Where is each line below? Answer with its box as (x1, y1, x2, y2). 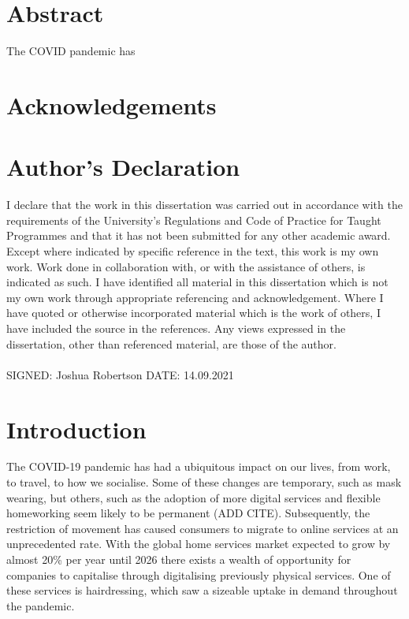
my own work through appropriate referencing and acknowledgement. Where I (6, 289, 384, 305)
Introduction (6, 412, 147, 445)
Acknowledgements (6, 88, 217, 121)
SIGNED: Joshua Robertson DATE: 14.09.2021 (6, 366, 234, 382)
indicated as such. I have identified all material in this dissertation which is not (6, 274, 389, 290)
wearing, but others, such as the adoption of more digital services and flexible (6, 489, 381, 505)
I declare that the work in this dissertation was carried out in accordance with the (6, 196, 403, 213)
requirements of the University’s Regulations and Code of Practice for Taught (6, 211, 381, 228)
